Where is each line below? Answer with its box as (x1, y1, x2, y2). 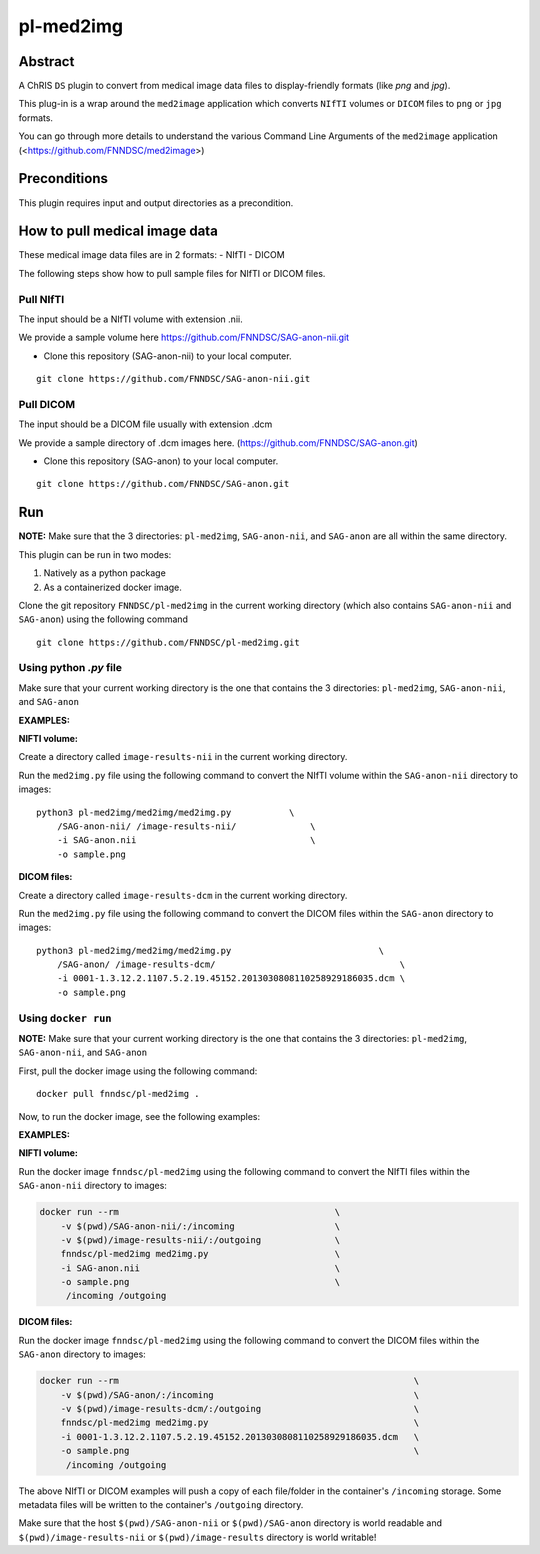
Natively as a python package (43, 567, 167, 579)
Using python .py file (18, 661, 122, 675)
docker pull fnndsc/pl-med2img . (36, 1088, 200, 1100)
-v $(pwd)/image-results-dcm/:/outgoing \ (60, 1403, 420, 1414)
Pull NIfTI (18, 292, 65, 306)
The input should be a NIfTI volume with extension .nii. (18, 313, 244, 325)
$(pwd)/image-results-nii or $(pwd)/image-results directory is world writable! (18, 1531, 377, 1543)
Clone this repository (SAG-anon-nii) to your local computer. (43, 350, 292, 362)
